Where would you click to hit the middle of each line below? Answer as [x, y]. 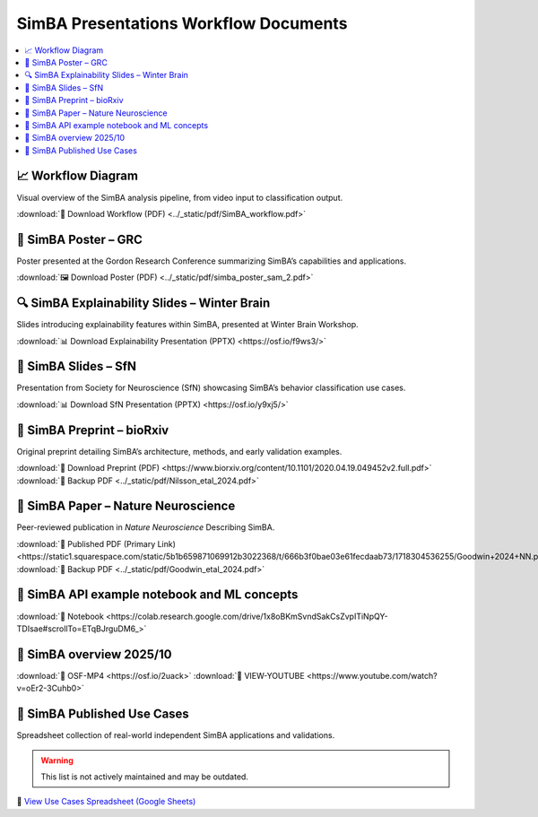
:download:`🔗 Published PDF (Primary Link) [96, 543]
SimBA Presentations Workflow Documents [182, 23]
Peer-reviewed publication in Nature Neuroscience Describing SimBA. [146, 527]
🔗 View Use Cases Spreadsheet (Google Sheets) [106, 802]
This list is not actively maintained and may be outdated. [144, 777]
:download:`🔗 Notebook [61, 616]
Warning [57, 760]
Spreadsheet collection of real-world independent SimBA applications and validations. [176, 735]
